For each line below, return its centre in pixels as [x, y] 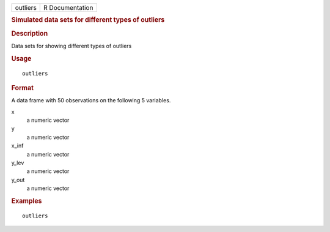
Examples [27, 201]
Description [30, 33]
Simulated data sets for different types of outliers [88, 20]
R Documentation [68, 8]
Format [22, 88]
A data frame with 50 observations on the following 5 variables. [91, 100]
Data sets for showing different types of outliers [71, 46]
